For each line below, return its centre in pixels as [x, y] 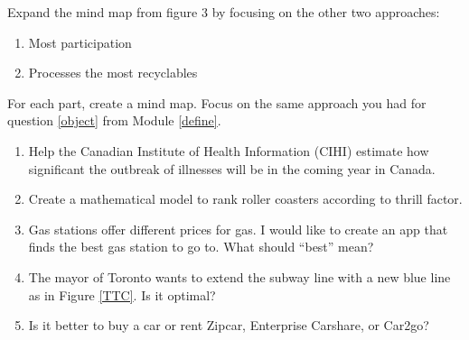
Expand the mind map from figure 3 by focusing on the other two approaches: [224, 12]
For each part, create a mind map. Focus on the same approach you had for [217, 102]
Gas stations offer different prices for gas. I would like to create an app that [238, 229]
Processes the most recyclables [113, 73]
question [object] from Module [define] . [114, 120]
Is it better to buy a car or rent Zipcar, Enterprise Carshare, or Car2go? [229, 325]
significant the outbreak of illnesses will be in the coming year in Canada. [232, 168]
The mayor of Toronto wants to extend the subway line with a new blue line [239, 276]
